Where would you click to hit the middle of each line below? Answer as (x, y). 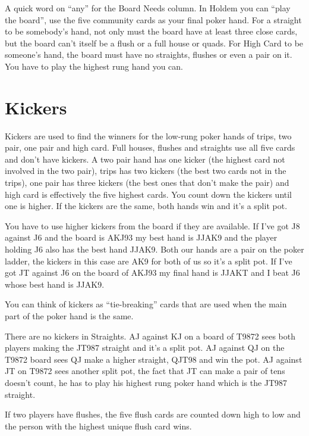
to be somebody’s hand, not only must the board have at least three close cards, (151, 31)
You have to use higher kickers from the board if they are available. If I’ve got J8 (152, 225)
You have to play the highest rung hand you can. (94, 66)
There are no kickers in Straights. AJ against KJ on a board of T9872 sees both (150, 336)
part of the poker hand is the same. (69, 316)
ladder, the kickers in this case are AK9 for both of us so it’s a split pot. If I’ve (149, 261)
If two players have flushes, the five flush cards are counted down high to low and (153, 414)
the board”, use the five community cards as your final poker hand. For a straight (153, 19)
